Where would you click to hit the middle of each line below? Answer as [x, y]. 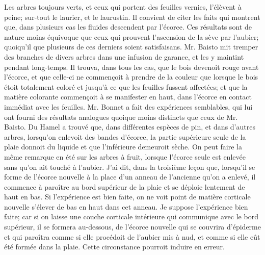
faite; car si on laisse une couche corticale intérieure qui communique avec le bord [131, 216]
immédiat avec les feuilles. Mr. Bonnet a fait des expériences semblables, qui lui [128, 106]
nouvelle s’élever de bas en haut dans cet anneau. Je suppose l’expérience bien [126, 206]
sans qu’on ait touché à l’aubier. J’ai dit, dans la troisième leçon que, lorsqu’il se [130, 167]
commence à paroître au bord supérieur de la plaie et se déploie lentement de [125, 186]
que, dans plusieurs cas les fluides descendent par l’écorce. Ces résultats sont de [128, 27]
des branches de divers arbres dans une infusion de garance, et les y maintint [124, 56]
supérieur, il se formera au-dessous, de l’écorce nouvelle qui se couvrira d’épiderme [132, 227]
